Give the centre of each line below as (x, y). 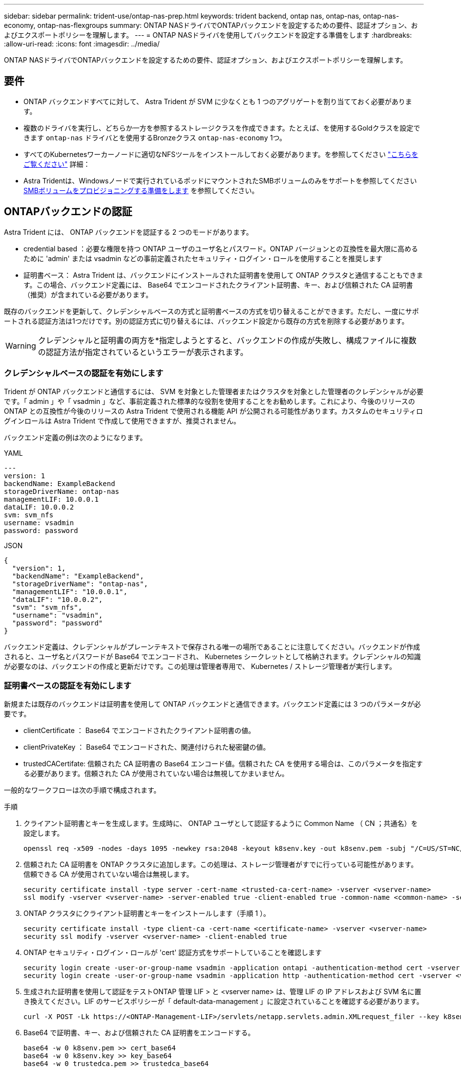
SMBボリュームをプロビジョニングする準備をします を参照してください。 (141, 190)
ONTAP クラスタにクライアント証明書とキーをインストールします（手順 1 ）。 (147, 913)
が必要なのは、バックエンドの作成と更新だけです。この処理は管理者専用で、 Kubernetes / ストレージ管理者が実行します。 (200, 667)
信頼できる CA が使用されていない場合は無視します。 (108, 874)
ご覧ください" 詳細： (57, 164)
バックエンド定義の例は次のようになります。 (75, 438)
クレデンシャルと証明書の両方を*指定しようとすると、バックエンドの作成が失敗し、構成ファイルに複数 (227, 340)
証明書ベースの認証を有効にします (68, 685)
